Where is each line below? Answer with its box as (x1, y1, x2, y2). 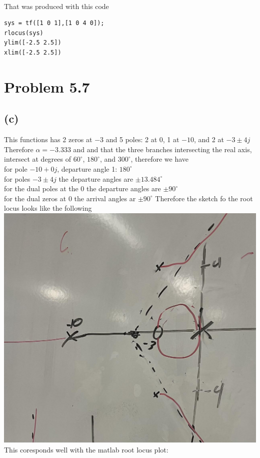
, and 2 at (194, 134, 224, 145)
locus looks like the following (4, 203, 92, 213)
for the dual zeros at (4, 193, 66, 203)
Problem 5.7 (4, 76, 90, 97)
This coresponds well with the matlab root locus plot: (4, 444, 168, 454)
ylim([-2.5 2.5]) (4, 39, 61, 47)
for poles (4, 173, 30, 184)
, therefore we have (130, 154, 189, 164)
